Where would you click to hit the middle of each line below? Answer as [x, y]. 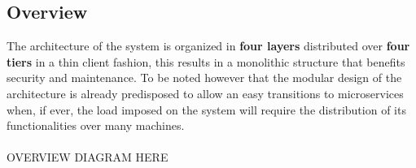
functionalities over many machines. [96, 125]
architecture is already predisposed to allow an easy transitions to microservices [205, 93]
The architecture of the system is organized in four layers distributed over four [208, 46]
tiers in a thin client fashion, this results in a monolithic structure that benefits [206, 61]
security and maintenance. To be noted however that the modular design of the [204, 78]
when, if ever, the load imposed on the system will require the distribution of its [206, 109]
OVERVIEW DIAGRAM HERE [88, 157]
